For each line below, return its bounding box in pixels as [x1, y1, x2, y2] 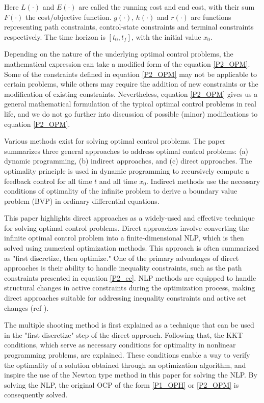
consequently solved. [4, 389, 68, 400]
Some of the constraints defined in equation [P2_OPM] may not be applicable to [4, 68, 257, 79]
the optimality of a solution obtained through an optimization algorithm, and [4, 359, 246, 370]
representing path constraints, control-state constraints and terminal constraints [4, 21, 254, 32]
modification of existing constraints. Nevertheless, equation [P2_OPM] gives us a [4, 88, 258, 99]
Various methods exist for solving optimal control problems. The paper [4, 136, 226, 146]
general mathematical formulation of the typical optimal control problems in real [4, 98, 256, 109]
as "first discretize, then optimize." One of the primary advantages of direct [4, 252, 239, 263]
